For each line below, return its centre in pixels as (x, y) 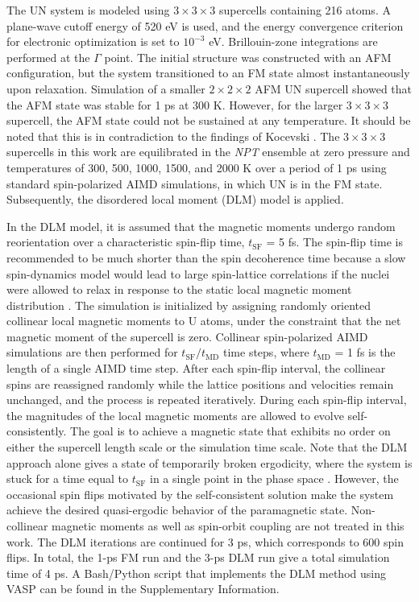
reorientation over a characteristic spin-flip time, (126, 242)
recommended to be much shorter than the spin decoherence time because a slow (206, 257)
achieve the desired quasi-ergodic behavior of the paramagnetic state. (177, 510)
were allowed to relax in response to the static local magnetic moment (179, 289)
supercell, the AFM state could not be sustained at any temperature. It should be (209, 120)
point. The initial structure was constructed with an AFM (248, 57)
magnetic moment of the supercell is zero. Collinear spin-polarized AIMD (187, 336)
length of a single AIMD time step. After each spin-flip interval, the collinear (196, 368)
